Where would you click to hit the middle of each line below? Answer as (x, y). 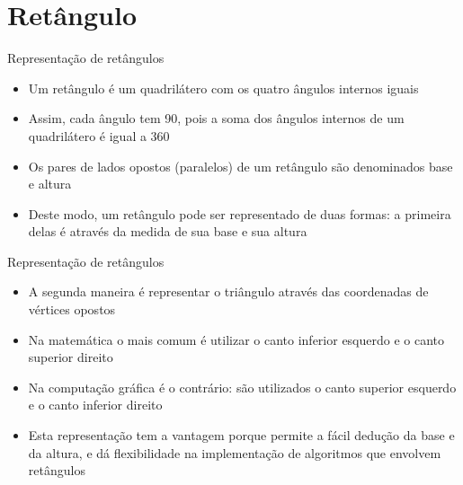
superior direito (71, 357)
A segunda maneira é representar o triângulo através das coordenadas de (228, 291)
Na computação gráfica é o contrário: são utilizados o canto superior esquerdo (242, 387)
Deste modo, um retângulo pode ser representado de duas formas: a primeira (240, 213)
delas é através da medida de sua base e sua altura (168, 231)
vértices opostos (72, 309)
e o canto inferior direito (95, 405)
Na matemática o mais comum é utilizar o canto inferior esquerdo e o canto (236, 339)
